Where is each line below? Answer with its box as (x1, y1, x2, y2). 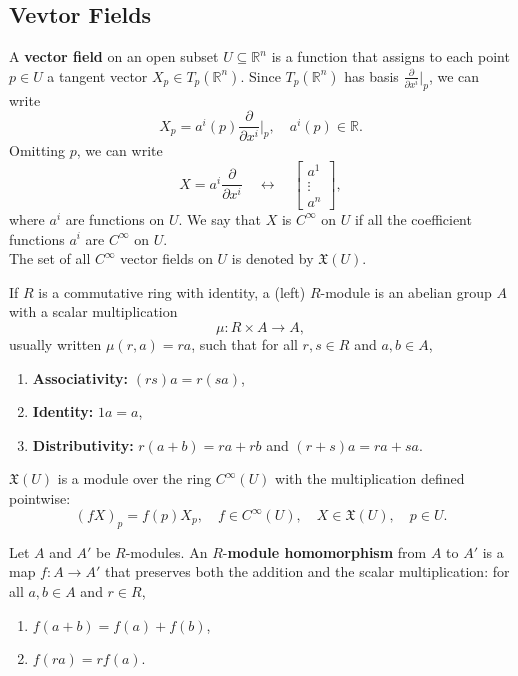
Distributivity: (32, 434, 134, 455)
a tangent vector (47, 65, 148, 86)
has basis (344, 65, 399, 86)
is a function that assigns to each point (271, 46, 510, 67)
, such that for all (191, 333, 298, 354)
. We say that (178, 208, 261, 229)
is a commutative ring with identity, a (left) (38, 281, 306, 302)
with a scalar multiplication (9, 301, 178, 322)
